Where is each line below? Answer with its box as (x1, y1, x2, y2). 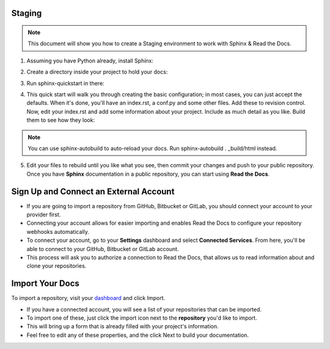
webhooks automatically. (26, 228, 90, 235)
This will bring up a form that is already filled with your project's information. (26, 323, 219, 330)
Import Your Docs (11, 279, 79, 289)
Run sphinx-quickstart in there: (26, 80, 105, 87)
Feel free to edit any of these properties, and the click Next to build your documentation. (26, 331, 249, 339)
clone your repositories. (26, 262, 87, 269)
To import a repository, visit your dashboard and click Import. (11, 295, 165, 302)
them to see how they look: (26, 116, 95, 124)
